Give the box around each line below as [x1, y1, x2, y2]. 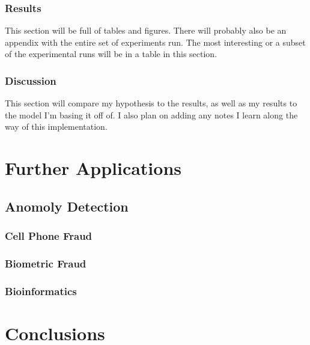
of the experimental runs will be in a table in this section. [5, 47, 217, 60]
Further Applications [5, 156, 182, 180]
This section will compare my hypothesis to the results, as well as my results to [5, 97, 297, 109]
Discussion [5, 73, 56, 88]
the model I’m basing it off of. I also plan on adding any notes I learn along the [5, 108, 298, 121]
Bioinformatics [5, 283, 77, 298]
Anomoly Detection [5, 197, 129, 215]
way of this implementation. [5, 120, 108, 133]
